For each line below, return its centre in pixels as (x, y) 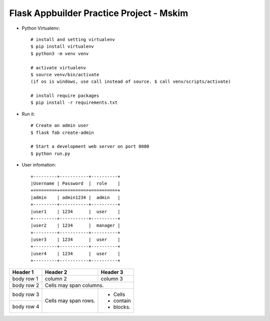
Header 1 (23, 272)
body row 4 (26, 306)
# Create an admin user (60, 126)
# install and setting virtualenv (73, 39)
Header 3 (112, 272)
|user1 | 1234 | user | (75, 211)
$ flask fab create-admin (62, 132)
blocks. (122, 307)
